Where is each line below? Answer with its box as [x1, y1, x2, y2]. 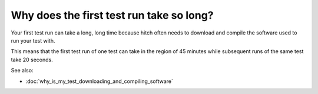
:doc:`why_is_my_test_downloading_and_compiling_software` [25, 78, 173, 85]
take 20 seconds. [11, 56, 53, 63]
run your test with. [11, 37, 55, 44]
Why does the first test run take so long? [11, 9, 214, 22]
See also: [11, 67, 34, 74]
